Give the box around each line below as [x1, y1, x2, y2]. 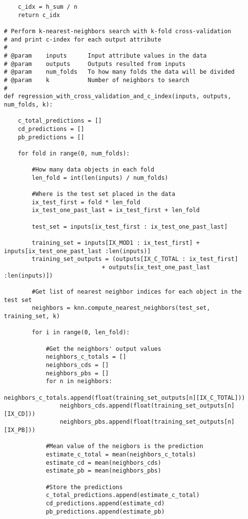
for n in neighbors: [45, 378, 112, 385]
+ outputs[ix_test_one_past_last [102, 264, 210, 271]
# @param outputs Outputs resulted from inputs [4, 60, 186, 67]
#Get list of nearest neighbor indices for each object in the [32, 288, 242, 295]
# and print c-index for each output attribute [4, 36, 162, 43]
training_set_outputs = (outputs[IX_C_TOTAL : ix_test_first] [32, 256, 238, 263]
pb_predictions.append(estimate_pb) [45, 508, 165, 515]
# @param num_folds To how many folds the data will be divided [4, 68, 235, 76]
